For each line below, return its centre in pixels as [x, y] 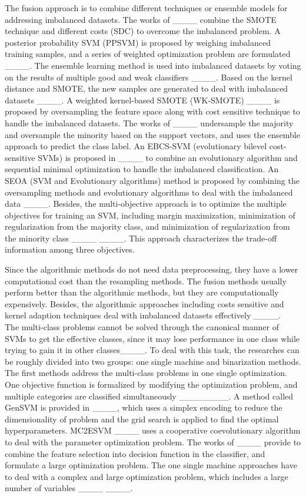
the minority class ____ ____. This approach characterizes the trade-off [141, 238]
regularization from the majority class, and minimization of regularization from [147, 226]
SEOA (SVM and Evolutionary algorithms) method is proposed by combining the [152, 180]
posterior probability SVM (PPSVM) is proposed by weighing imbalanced [138, 42]
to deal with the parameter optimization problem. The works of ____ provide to [153, 441]
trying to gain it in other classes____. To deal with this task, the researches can [152, 350]
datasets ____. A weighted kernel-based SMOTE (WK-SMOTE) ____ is [142, 100]
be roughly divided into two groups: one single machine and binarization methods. [153, 361]
